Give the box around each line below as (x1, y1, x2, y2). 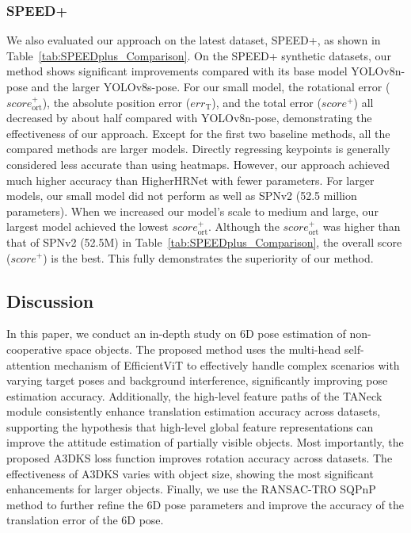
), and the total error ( (211, 94, 322, 110)
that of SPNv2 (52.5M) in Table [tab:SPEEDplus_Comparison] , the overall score (6, 233, 402, 250)
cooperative (6, 340, 63, 357)
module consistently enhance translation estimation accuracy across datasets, (6, 403, 381, 420)
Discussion (6, 288, 94, 313)
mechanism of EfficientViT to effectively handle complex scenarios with (54, 356, 400, 373)
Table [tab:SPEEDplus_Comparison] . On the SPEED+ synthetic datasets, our (6, 47, 391, 63)
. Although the (208, 218, 280, 235)
